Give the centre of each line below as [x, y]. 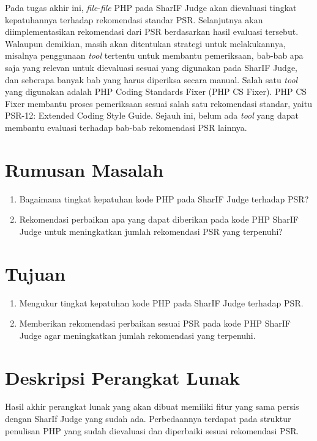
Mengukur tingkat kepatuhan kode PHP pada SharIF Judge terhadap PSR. [161, 302]
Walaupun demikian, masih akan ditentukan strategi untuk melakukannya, [145, 43]
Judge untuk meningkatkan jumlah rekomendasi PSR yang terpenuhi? [151, 231]
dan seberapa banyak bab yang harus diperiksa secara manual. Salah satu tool [151, 79]
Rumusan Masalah [84, 169]
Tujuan [35, 273]
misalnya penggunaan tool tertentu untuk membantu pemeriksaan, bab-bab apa [154, 55]
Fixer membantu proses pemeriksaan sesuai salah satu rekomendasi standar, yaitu [158, 103]
